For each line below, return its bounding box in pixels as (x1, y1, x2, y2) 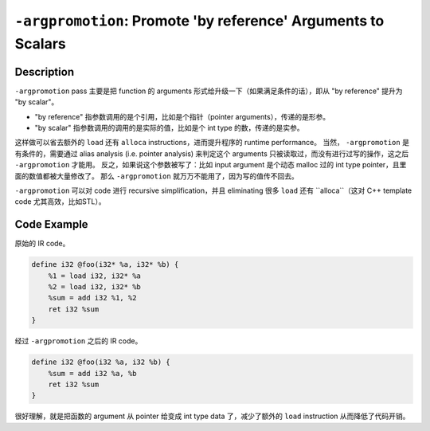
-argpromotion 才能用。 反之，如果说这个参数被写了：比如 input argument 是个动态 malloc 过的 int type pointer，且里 (14, 160, 407, 170)
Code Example (14, 217, 88, 231)
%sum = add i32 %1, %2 (48, 293, 137, 303)
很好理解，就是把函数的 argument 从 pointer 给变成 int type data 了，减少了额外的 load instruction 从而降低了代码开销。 (14, 411, 410, 421)
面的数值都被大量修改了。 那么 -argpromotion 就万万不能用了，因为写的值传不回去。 (14, 171, 299, 181)
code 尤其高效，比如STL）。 (14, 197, 106, 206)
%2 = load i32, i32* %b (48, 283, 141, 292)
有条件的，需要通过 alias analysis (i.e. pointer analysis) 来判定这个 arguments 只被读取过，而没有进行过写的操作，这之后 (14, 148, 409, 159)
